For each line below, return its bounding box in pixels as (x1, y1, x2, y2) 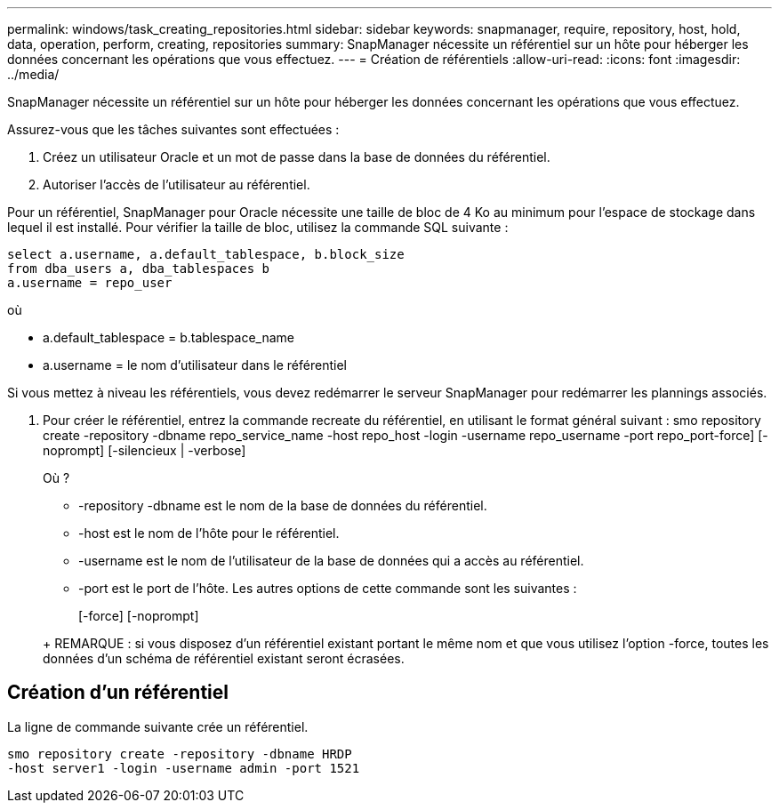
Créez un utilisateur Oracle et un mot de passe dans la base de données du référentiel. (43, 149, 550, 164)
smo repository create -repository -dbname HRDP (7, 746, 352, 761)
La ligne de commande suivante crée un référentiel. (7, 718, 309, 734)
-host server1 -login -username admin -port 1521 (7, 760, 360, 775)
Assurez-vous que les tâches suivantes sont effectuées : (7, 122, 340, 137)
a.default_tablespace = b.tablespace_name (43, 330, 294, 345)
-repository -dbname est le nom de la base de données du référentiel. (78, 498, 487, 513)
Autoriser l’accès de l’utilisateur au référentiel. (43, 177, 310, 192)
